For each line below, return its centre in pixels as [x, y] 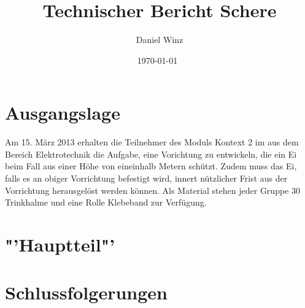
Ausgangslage [63, 113]
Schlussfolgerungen [86, 292]
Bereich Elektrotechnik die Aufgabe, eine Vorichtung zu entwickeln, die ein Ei [151, 154]
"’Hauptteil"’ [60, 244]
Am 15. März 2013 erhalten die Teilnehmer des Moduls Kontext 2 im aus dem [152, 142]
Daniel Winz [160, 40]
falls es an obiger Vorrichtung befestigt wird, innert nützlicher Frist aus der [146, 178]
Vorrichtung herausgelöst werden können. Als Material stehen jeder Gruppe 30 [152, 190]
